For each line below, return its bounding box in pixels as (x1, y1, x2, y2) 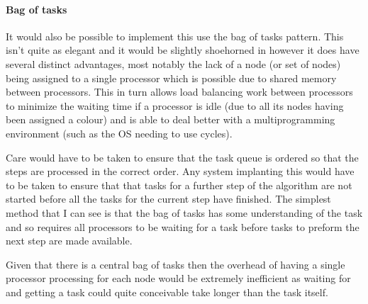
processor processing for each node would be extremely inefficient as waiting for (6, 271, 351, 286)
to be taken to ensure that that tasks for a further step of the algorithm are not (6, 177, 352, 192)
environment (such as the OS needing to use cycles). (6, 125, 233, 140)
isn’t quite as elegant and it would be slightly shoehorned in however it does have (6, 43, 359, 57)
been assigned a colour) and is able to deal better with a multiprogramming (6, 112, 335, 127)
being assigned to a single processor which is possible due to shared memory (6, 70, 337, 85)
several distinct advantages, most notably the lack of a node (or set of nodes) (6, 56, 341, 71)
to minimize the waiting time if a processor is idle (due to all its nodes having (6, 98, 344, 113)
